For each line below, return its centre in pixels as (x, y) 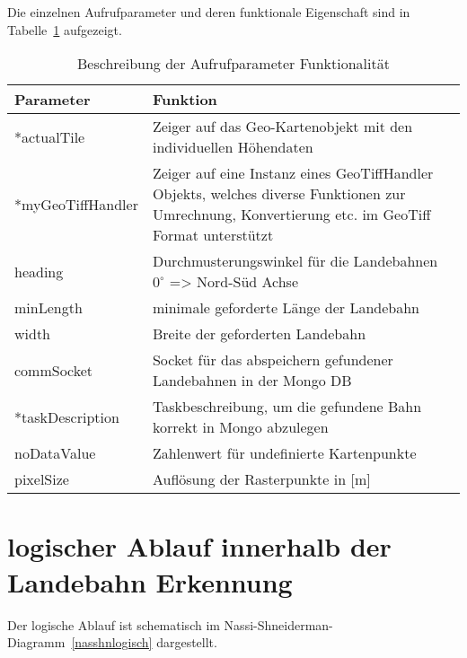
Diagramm (36, 642)
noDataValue (55, 453)
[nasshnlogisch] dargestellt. (144, 642)
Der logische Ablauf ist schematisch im (114, 624)
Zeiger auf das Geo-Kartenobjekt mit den (282, 127)
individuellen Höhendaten (233, 147)
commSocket (54, 370)
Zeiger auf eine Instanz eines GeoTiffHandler (293, 173)
